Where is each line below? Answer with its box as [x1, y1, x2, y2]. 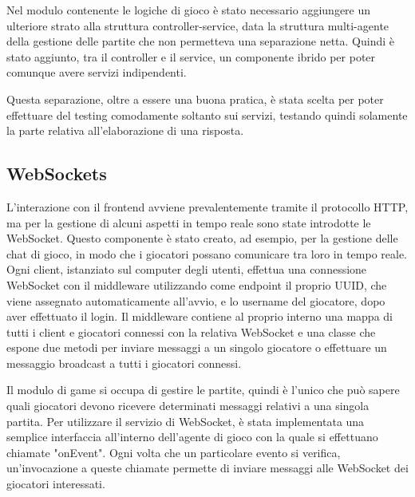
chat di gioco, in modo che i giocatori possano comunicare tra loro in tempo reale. [6, 245, 407, 262]
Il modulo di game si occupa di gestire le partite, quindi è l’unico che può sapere [6, 381, 400, 398]
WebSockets [6, 161, 107, 186]
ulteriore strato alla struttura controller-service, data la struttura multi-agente [6, 17, 389, 34]
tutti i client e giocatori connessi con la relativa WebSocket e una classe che [6, 323, 376, 340]
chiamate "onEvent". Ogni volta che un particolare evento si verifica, [6, 444, 341, 460]
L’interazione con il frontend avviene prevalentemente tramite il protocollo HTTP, [6, 198, 409, 215]
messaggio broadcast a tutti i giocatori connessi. [6, 354, 242, 371]
